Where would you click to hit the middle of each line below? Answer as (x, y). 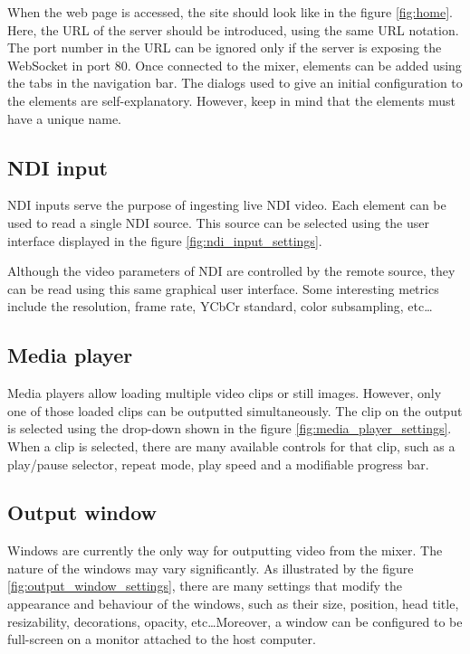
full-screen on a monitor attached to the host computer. (162, 639)
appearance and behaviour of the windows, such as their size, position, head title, (233, 604)
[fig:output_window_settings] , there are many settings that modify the (205, 586)
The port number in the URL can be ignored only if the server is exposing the (225, 47)
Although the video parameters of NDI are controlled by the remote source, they (231, 271)
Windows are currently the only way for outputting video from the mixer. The (225, 550)
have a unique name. (64, 118)
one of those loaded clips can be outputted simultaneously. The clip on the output (235, 410)
